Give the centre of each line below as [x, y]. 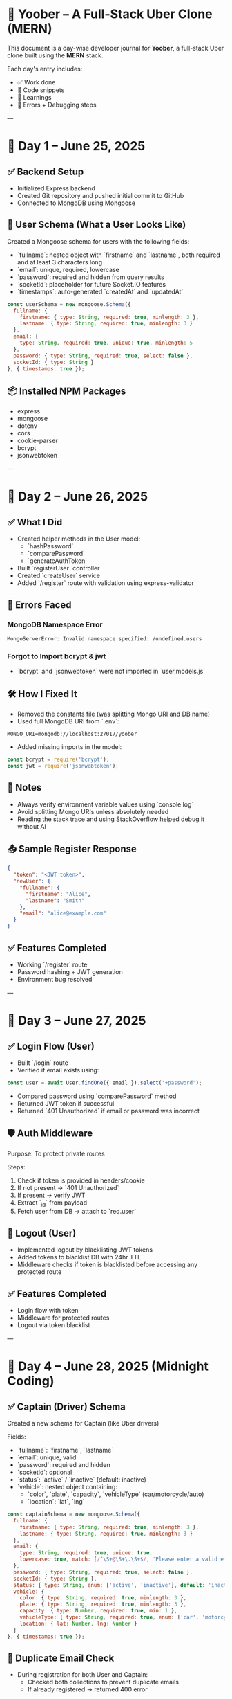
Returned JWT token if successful [66, 1103]
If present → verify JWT [51, 1195]
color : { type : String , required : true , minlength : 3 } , [103, 1598]
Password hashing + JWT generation [70, 971]
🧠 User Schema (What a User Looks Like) [97, 225]
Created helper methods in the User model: [79, 539]
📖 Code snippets [41, 90]
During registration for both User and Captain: [83, 1675]
